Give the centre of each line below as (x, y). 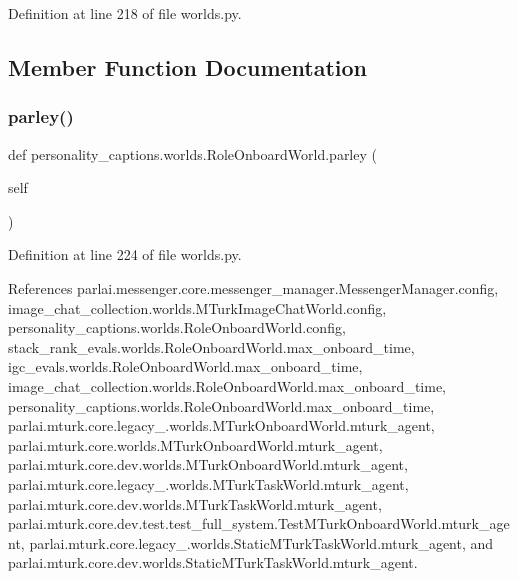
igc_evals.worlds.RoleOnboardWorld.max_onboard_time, (185, 366)
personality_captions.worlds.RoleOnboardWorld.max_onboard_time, (221, 405)
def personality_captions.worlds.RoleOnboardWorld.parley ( (192, 153)
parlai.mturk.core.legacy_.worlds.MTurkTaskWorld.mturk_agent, (208, 483)
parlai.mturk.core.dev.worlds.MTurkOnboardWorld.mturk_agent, (208, 464)
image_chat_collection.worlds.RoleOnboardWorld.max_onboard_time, (227, 385)
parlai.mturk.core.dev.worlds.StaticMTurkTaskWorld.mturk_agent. (213, 562)
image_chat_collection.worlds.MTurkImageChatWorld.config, (197, 307)
